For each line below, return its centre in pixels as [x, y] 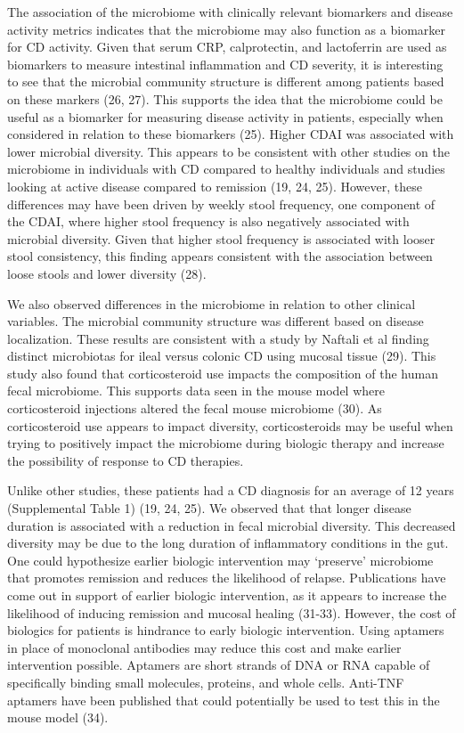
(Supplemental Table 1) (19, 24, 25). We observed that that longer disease [209, 508]
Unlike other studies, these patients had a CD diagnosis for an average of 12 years [231, 490]
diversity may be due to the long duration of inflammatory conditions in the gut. [228, 543]
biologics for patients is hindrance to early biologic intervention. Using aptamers [226, 630]
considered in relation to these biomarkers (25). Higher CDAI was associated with [231, 134]
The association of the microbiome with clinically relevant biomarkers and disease [230, 12]
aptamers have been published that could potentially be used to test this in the [224, 700]
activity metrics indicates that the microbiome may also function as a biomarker [226, 29]
